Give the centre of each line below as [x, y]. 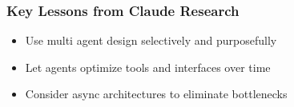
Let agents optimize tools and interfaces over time [148, 67]
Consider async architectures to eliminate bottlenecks [156, 94]
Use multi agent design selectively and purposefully [151, 40]
